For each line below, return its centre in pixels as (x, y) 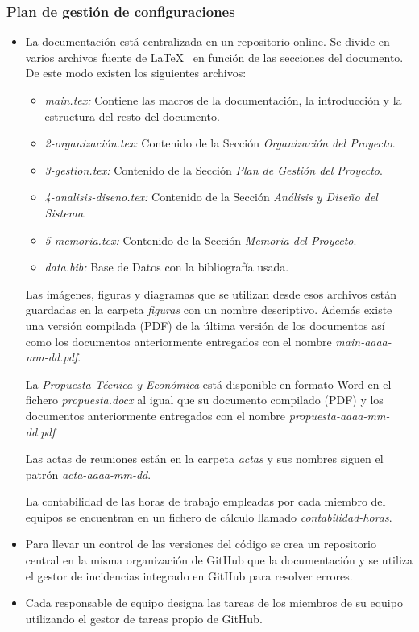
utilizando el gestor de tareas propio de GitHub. (144, 618)
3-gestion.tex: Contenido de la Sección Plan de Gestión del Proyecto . (214, 169)
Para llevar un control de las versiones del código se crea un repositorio (201, 544)
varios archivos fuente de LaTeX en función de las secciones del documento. (214, 57)
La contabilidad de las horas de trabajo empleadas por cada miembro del (205, 501)
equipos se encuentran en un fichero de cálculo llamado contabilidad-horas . (209, 516)
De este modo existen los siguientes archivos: (136, 73)
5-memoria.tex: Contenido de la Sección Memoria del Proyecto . (201, 240)
